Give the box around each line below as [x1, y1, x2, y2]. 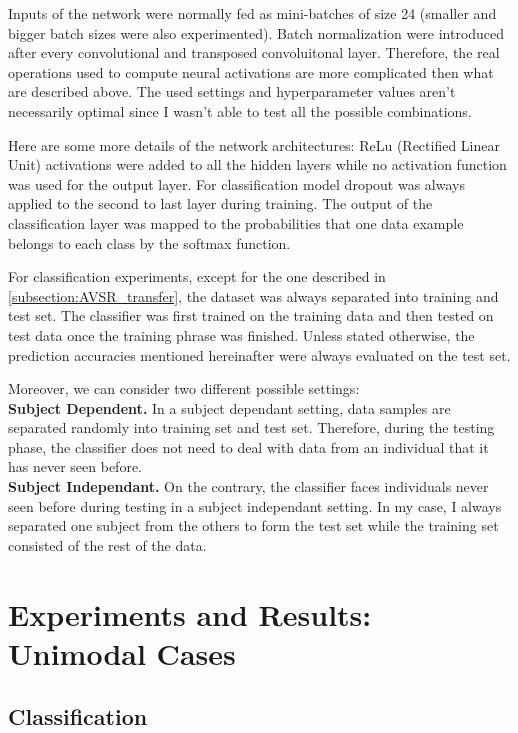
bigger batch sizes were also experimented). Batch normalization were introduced [8, 22, 505, 43]
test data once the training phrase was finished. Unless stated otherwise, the [8, 324, 475, 345]
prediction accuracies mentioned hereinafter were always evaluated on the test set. [8, 344, 511, 365]
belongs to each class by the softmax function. [8, 232, 291, 253]
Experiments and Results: [8, 593, 372, 634]
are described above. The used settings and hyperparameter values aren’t [8, 81, 456, 102]
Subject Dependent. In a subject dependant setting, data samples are [8, 397, 451, 418]
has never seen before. [8, 456, 142, 477]
